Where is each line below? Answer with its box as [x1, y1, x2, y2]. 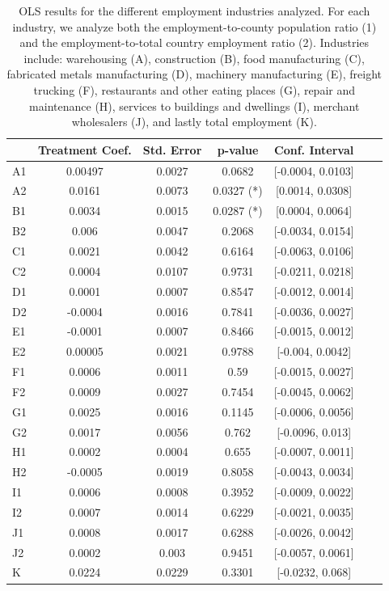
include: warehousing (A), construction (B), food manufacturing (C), [23, 49, 365, 66]
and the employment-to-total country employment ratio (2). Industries [19, 34, 370, 51]
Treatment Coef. [38, 141, 132, 158]
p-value [217, 141, 259, 158]
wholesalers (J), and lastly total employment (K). [71, 113, 317, 130]
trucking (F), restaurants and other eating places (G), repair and [33, 81, 355, 98]
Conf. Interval [274, 141, 354, 158]
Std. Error [142, 141, 202, 158]
